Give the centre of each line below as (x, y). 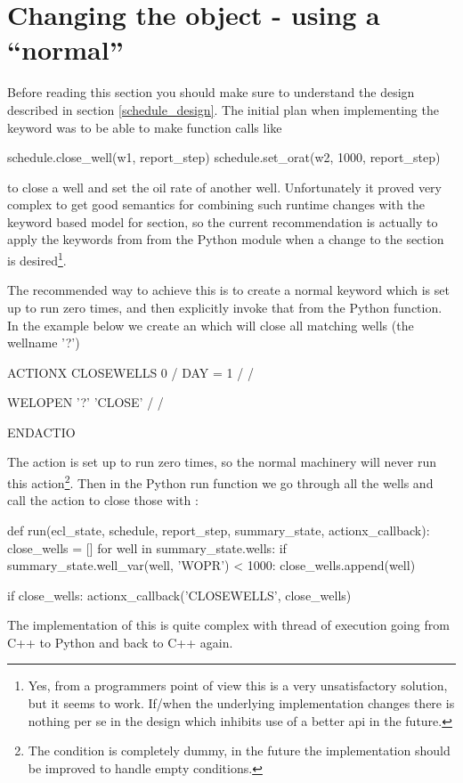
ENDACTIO (41, 432)
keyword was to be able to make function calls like (145, 127)
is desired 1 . (37, 259)
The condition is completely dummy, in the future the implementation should (239, 750)
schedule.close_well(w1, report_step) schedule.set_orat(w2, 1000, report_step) (224, 157)
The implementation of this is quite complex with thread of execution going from (228, 625)
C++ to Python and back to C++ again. (120, 642)
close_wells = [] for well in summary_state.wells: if (147, 547)
